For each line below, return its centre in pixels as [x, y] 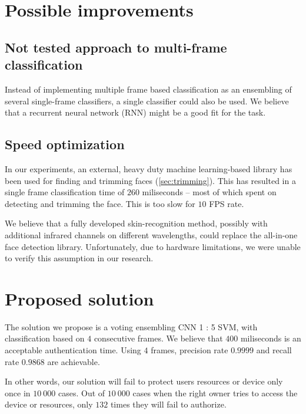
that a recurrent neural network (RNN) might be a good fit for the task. [135, 112]
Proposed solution [79, 298]
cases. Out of [82, 392]
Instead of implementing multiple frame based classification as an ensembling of [148, 89]
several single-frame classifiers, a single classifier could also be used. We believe [147, 101]
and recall [274, 350]
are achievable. [74, 361]
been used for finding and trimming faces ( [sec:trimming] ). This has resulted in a [150, 180]
